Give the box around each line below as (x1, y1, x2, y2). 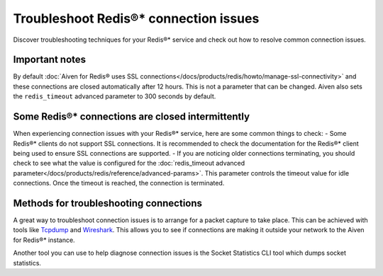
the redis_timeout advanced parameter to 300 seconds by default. (13, 92, 216, 100)
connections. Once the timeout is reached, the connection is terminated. (13, 179, 225, 188)
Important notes (13, 54, 87, 66)
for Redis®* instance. (13, 236, 75, 244)
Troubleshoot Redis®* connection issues (13, 11, 260, 26)
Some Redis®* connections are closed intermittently (13, 110, 250, 123)
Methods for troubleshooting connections (13, 197, 202, 209)
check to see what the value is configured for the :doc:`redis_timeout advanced (13, 159, 245, 168)
